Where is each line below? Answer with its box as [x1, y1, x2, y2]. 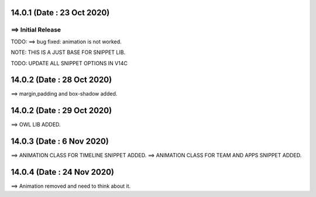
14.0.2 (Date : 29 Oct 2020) [11, 106, 112, 116]
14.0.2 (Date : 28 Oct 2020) [11, 75, 112, 85]
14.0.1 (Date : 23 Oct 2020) [11, 8, 110, 18]
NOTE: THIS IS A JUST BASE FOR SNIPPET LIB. [11, 49, 126, 56]
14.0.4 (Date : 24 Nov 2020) [11, 167, 114, 177]
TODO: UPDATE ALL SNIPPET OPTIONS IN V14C [11, 59, 128, 67]
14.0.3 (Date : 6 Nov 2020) [11, 137, 109, 147]
